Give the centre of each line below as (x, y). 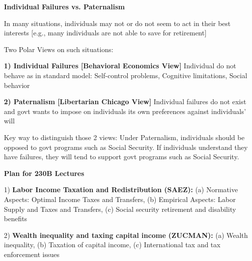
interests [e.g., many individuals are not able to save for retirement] (105, 33)
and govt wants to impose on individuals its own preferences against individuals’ (125, 111)
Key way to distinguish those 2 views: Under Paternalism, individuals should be (124, 137)
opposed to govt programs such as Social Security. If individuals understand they (126, 147)
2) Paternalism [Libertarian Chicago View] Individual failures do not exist (125, 101)
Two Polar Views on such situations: (59, 49)
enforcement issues (32, 254)
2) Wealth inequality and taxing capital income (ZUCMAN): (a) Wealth (126, 235)
